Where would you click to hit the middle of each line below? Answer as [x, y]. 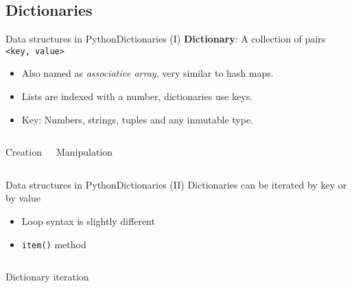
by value [23, 198]
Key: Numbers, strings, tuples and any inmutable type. [137, 119]
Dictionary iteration [47, 277]
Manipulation [84, 152]
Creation [24, 152]
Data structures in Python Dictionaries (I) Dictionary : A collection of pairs [166, 39]
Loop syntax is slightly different [88, 221]
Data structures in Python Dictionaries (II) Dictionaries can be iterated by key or [176, 184]
